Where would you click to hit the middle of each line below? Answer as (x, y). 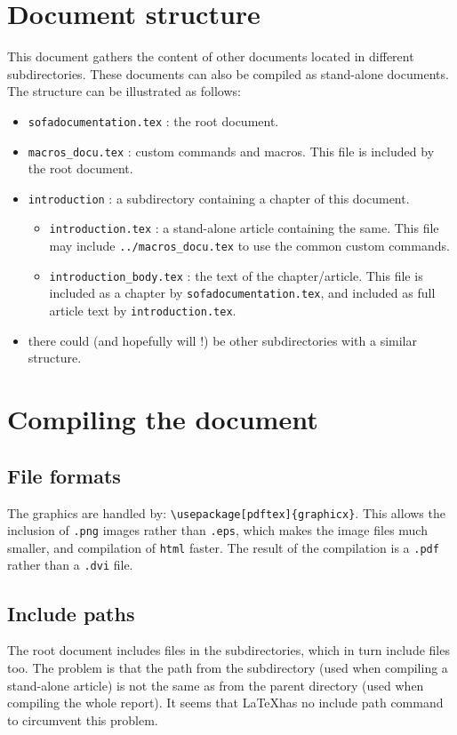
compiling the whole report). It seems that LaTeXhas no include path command (225, 703)
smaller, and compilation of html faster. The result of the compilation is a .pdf (223, 547)
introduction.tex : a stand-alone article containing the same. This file (244, 228)
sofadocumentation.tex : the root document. (153, 120)
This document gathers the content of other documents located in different (211, 56)
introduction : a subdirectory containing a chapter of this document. (219, 198)
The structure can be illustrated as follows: (124, 91)
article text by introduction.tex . (143, 311)
